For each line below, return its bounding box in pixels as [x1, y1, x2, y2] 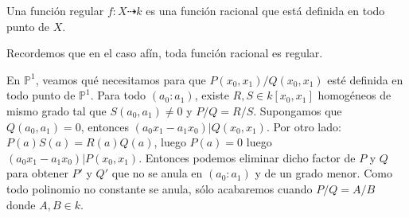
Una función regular [6, 2, 104, 18]
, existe [194, 87, 229, 103]
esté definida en [327, 71, 403, 88]
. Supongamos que [253, 102, 342, 119]
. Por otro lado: [266, 118, 341, 134]
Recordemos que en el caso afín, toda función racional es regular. [6, 45, 323, 61]
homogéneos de [317, 87, 391, 103]
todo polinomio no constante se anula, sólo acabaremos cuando [6, 180, 313, 197]
